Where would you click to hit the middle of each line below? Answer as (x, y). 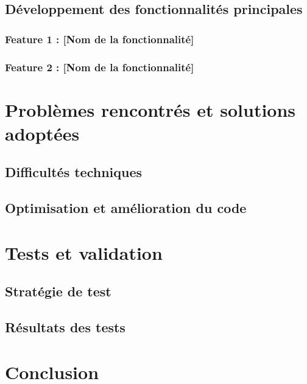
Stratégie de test (58, 291)
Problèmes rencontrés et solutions (150, 109)
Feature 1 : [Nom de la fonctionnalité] (100, 39)
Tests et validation (84, 252)
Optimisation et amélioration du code (126, 208)
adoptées (42, 133)
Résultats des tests (65, 327)
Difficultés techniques (74, 172)
